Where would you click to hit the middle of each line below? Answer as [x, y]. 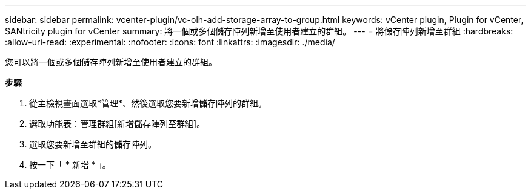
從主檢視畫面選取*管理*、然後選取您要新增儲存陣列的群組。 [148, 103]
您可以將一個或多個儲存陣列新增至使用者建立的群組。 [111, 62]
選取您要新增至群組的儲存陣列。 [93, 144]
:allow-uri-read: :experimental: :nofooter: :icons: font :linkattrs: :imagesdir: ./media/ [170, 42]
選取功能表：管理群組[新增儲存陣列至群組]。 [117, 124]
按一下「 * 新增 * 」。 [70, 165]
